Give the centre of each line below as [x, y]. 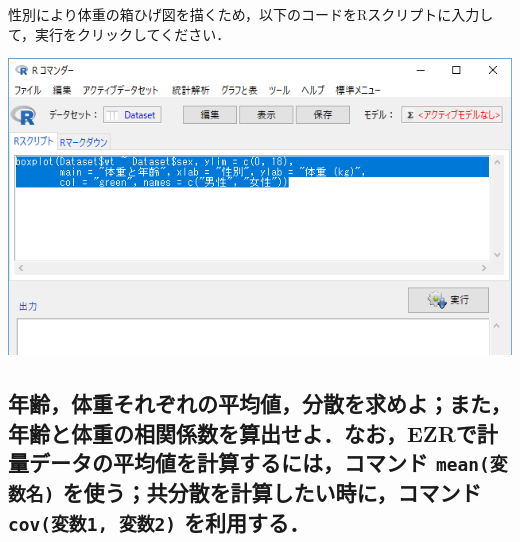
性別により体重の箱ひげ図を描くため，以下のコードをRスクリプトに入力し [251, 14]
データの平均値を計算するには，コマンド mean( [259, 462]
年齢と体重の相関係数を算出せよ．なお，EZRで [242, 432]
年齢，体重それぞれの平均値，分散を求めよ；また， [260, 403]
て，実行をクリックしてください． [119, 33]
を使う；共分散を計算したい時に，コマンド [272, 492]
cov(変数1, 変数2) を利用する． [159, 522]
